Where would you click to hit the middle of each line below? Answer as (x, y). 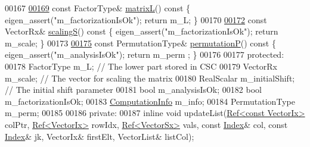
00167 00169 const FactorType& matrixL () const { (98, 8)
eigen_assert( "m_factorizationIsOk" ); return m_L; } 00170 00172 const (136, 19)
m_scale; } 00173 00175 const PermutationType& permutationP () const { (140, 43)
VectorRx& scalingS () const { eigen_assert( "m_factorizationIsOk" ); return (142, 31)
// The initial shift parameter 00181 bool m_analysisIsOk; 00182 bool (133, 90)
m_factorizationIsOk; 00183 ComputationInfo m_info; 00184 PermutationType (150, 101)
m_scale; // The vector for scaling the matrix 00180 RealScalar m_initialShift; (150, 78)
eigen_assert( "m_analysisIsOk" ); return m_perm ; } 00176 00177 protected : (145, 54)
